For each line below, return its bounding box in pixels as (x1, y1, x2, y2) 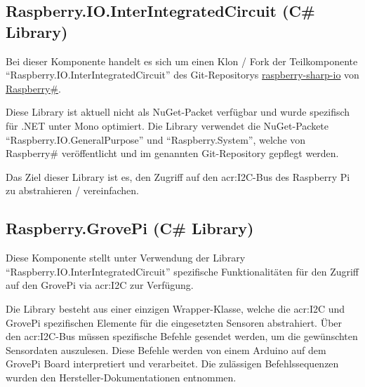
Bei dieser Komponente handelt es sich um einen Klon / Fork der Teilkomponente (6, 53, 358, 68)
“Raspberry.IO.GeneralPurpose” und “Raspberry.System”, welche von (6, 132, 306, 147)
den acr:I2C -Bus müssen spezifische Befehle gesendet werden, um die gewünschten (6, 329, 358, 344)
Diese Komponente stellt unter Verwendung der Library (6, 250, 246, 265)
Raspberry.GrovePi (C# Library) (6, 217, 254, 239)
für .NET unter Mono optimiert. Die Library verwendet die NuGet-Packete (6, 118, 329, 133)
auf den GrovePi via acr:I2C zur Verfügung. (6, 278, 194, 292)
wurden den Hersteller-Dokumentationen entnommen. (6, 369, 237, 384)
